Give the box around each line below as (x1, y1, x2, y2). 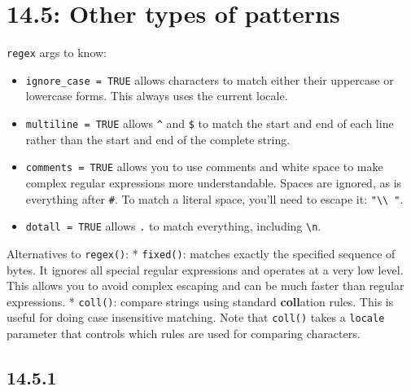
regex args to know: (7, 44, 107, 61)
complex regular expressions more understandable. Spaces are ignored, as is (25, 174, 402, 191)
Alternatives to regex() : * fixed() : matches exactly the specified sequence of (7, 244, 396, 261)
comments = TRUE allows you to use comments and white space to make (25, 158, 383, 175)
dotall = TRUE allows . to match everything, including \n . (25, 217, 321, 235)
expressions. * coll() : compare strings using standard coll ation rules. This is (7, 292, 394, 310)
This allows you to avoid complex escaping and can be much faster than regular (7, 277, 404, 294)
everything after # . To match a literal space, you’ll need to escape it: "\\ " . (25, 190, 404, 207)
